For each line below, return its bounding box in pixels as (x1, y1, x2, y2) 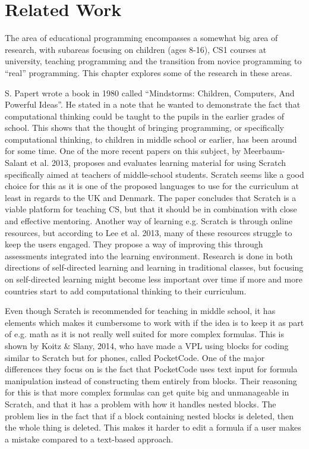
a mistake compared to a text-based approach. (5, 432, 174, 445)
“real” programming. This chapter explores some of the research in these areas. (5, 66, 292, 79)
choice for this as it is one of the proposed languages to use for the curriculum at (5, 180, 299, 192)
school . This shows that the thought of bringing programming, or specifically (5, 121, 284, 134)
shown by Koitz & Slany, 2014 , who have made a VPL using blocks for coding (5, 339, 289, 351)
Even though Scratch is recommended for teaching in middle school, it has (5, 304, 276, 317)
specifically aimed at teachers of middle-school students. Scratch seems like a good (5, 168, 304, 180)
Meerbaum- (243, 145, 285, 157)
